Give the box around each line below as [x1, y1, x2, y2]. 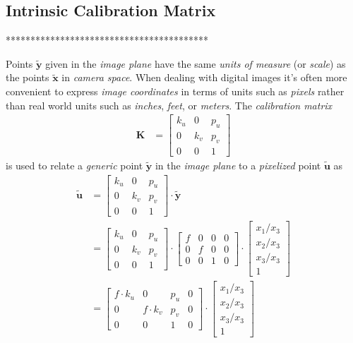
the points [6, 70, 49, 85]
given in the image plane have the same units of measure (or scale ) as [45, 56, 346, 71]
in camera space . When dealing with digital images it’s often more [61, 70, 347, 85]
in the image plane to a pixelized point [155, 157, 321, 172]
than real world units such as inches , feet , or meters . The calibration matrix [6, 97, 333, 112]
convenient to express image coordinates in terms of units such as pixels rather [6, 83, 345, 98]
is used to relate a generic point [6, 157, 143, 172]
